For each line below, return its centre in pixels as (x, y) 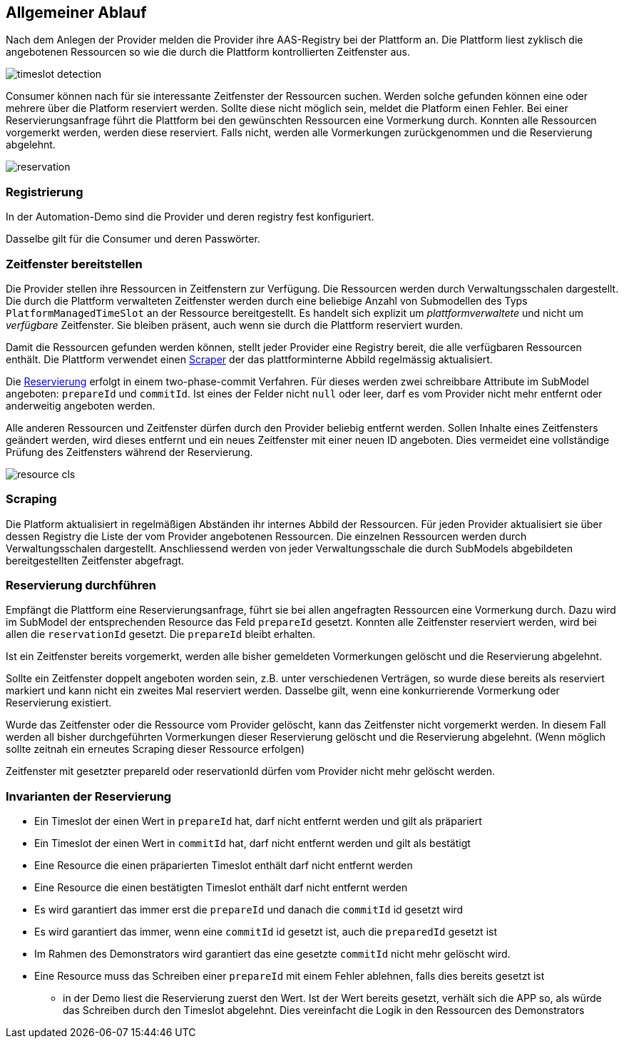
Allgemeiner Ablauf (76, 12)
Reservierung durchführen (81, 586)
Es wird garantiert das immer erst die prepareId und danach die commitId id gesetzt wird (249, 910)
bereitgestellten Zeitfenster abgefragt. (95, 560)
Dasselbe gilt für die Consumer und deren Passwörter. (133, 239)
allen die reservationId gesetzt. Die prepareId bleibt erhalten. (161, 634)
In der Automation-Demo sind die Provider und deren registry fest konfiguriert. (190, 217)
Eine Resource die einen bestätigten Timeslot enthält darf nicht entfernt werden (221, 888)
